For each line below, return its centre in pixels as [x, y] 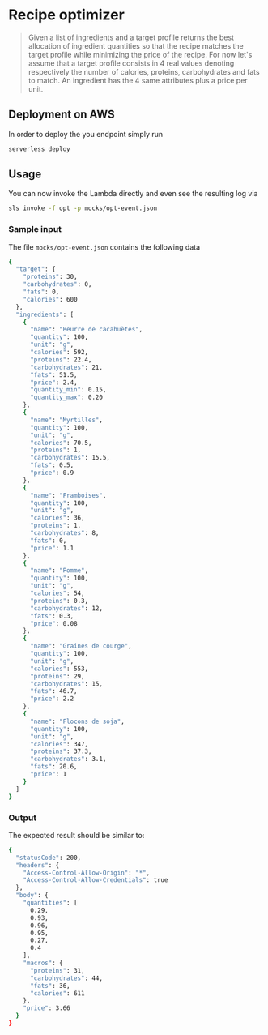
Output [23, 818]
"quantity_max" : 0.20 [66, 398]
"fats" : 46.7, [54, 691]
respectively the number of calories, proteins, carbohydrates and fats [144, 71]
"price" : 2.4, [54, 383]
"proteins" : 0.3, [59, 601]
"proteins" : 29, [57, 676]
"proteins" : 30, [51, 277]
